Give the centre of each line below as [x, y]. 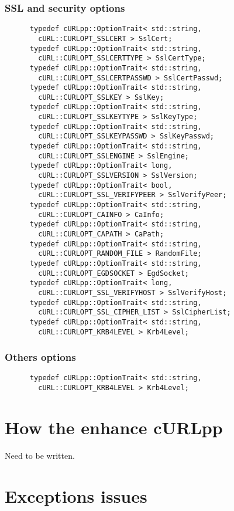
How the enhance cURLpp [114, 427]
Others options [40, 357]
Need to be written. [40, 455]
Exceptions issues [76, 495]
